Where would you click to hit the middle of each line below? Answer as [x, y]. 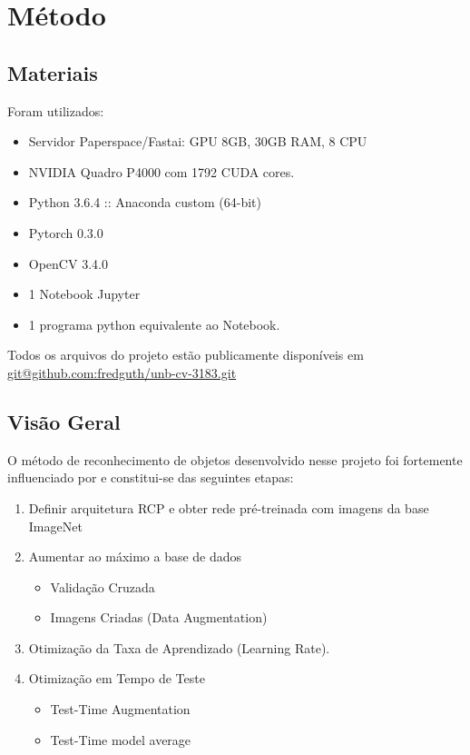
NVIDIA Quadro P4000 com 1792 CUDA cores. [162, 171]
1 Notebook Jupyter [84, 294]
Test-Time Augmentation [120, 709]
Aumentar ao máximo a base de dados [135, 556]
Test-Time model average [121, 739]
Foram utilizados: [56, 110]
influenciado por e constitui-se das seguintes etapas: [151, 477]
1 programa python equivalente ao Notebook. [154, 324]
